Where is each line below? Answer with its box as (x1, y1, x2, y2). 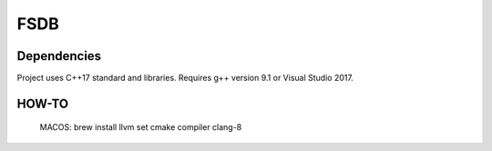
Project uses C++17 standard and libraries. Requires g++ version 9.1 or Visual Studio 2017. (16, 73, 354, 84)
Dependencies (16, 48, 102, 64)
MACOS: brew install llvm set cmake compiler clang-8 (39, 122, 242, 133)
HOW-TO (16, 96, 69, 111)
